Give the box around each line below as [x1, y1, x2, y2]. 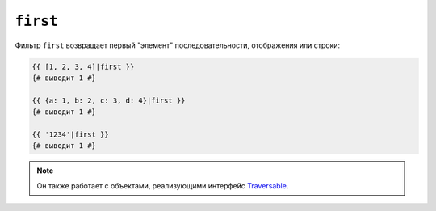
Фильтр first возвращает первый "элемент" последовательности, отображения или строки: [15, 40, 341, 50]
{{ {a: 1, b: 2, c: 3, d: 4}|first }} [31, 95, 186, 105]
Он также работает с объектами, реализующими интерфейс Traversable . [36, 180, 289, 190]
